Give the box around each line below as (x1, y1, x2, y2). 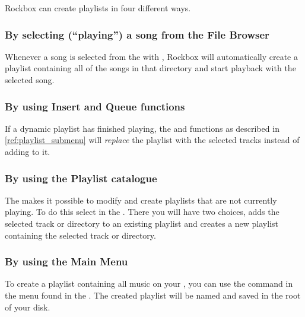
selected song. (5, 74, 55, 85)
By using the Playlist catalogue (5, 170, 157, 185)
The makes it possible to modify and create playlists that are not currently (5, 194, 277, 206)
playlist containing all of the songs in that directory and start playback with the (5, 62, 296, 74)
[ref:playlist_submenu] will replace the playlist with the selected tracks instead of (5, 134, 300, 146)
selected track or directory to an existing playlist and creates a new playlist (5, 217, 278, 229)
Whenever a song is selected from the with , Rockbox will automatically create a (5, 50, 298, 62)
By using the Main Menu (5, 254, 128, 269)
